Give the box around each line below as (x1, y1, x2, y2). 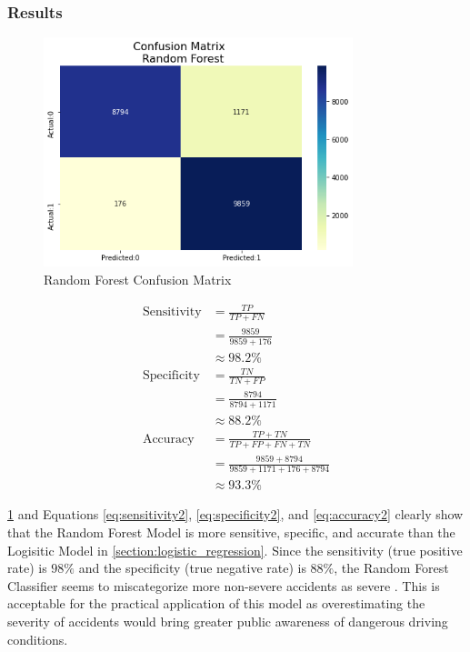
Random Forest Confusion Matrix (44, 269, 232, 288)
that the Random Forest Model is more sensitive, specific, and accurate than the (7, 523, 455, 542)
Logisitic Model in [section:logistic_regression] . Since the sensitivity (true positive (7, 540, 463, 559)
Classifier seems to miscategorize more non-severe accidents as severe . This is (7, 576, 440, 595)
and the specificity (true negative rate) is (78, 558, 306, 577)
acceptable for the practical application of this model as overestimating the (7, 594, 425, 613)
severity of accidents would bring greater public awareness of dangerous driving (7, 612, 448, 630)
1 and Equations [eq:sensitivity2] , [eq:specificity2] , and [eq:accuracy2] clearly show (7, 505, 464, 524)
